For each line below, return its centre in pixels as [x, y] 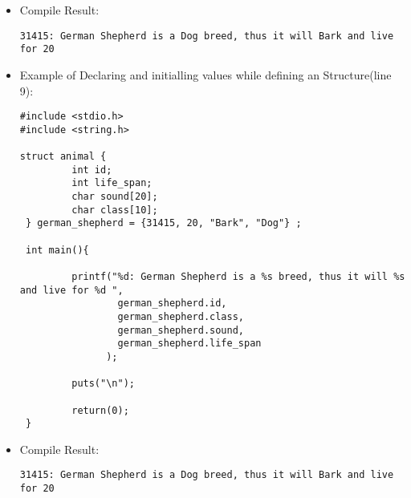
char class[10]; [115, 210]
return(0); [100, 410]
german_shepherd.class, [181, 316]
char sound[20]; [115, 197]
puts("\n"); [103, 384]
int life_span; [112, 183]
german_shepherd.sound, [181, 330]
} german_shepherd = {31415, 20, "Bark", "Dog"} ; [163, 223]
